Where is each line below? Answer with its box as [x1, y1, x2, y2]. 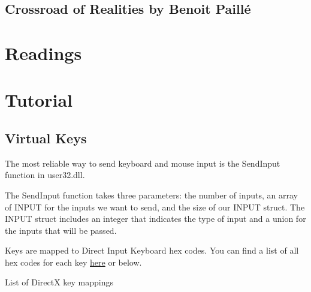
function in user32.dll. [5, 168, 85, 181]
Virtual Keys [5, 128, 87, 147]
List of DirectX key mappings [5, 276, 114, 288]
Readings [5, 40, 82, 65]
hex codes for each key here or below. [5, 255, 142, 268]
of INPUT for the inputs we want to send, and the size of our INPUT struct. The [5, 200, 305, 213]
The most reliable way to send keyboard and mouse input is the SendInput [5, 156, 280, 169]
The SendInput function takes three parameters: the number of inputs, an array [5, 188, 298, 201]
